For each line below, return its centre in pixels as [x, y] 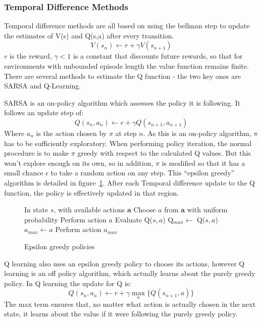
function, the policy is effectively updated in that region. [92, 192]
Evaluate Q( [134, 219]
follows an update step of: [44, 112]
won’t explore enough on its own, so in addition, [79, 163]
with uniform [207, 210]
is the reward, [31, 56]
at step [126, 133]
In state [36, 210]
